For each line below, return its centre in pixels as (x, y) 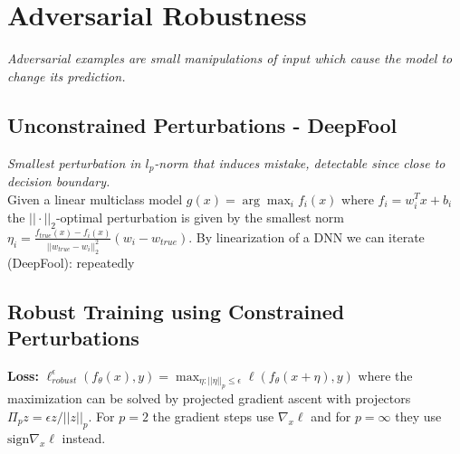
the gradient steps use (213, 416)
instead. (84, 437)
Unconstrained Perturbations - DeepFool (202, 124)
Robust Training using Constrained (176, 311)
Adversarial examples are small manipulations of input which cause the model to (230, 58)
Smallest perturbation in (74, 162)
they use (418, 416)
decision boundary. (59, 180)
